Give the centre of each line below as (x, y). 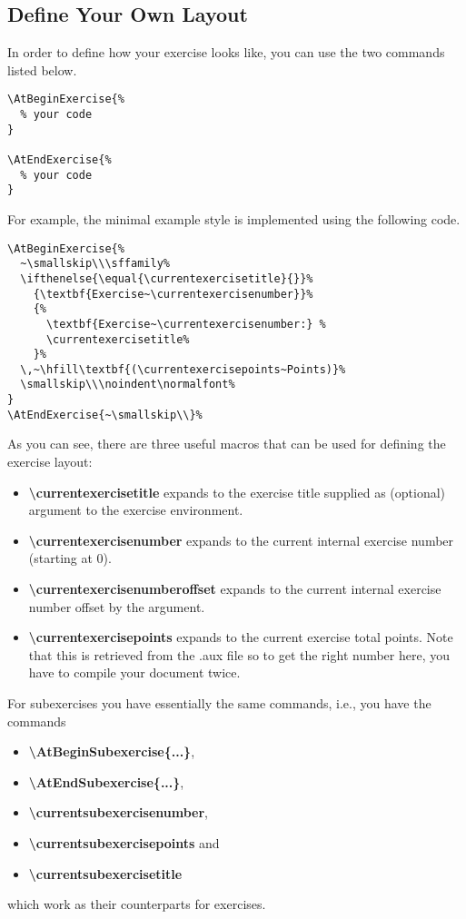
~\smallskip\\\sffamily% (95, 264)
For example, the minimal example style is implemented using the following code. (234, 218)
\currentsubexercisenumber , (119, 812)
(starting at (60, 558)
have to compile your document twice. (134, 672)
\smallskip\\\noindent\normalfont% (128, 385)
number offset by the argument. (117, 606)
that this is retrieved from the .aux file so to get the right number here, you (239, 654)
